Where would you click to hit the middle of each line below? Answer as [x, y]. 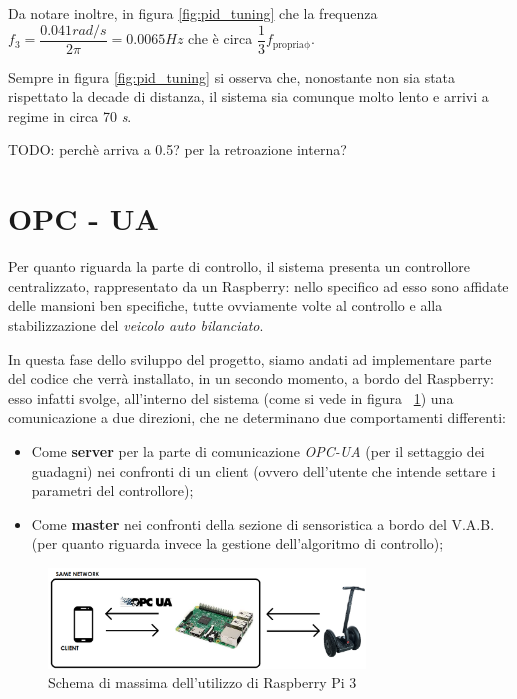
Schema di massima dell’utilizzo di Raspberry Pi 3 [202, 682]
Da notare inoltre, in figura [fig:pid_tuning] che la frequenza [193, 13]
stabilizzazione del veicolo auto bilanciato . [136, 324]
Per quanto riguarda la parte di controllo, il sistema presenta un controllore [239, 266]
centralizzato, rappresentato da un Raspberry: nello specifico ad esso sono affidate [258, 285]
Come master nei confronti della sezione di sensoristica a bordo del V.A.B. [263, 523]
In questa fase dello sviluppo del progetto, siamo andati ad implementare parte [250, 358]
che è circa [220, 38]
